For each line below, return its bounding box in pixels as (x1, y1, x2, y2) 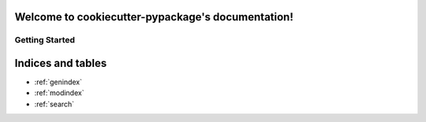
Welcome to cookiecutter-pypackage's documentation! (14, 10, 293, 24)
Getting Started (14, 35, 75, 46)
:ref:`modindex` (34, 88, 84, 98)
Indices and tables (14, 57, 107, 70)
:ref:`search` (34, 99, 75, 109)
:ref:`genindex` (34, 77, 83, 87)
